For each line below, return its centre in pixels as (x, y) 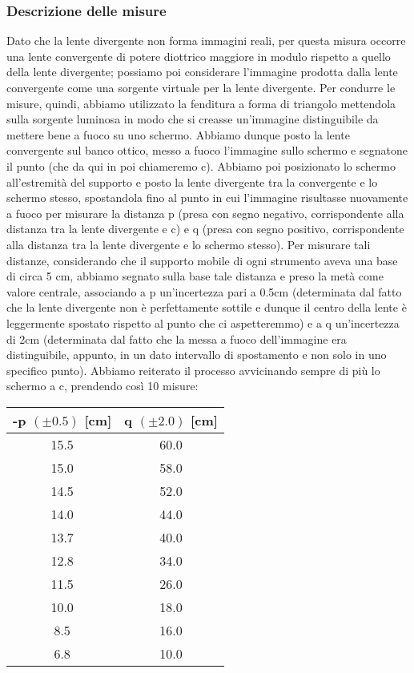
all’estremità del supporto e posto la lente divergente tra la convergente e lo (192, 181)
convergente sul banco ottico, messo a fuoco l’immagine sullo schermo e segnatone (207, 150)
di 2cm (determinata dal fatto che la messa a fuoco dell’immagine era (177, 339)
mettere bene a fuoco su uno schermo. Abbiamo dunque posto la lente (178, 134)
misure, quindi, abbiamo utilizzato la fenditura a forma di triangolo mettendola (201, 103)
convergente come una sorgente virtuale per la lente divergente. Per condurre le (201, 87)
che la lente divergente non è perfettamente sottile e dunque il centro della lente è (207, 307)
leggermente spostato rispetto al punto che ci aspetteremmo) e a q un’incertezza (203, 322)
